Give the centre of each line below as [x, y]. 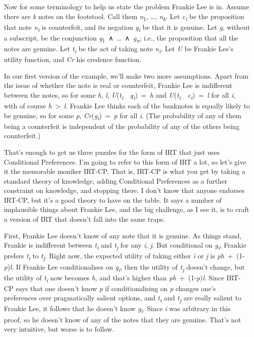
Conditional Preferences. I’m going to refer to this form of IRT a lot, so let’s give [125, 161]
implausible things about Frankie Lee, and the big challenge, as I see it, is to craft [127, 209]
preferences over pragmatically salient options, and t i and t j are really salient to [123, 298]
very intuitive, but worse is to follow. [59, 329]
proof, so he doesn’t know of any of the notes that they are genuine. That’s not [123, 319]
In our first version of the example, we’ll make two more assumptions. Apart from [126, 75]
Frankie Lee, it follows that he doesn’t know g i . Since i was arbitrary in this [117, 309]
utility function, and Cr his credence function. [73, 59]
